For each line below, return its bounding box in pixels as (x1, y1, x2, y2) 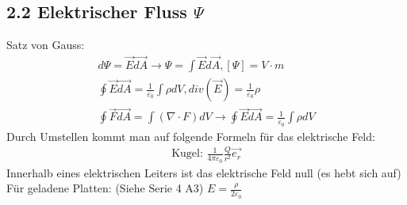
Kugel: (171, 148, 203, 160)
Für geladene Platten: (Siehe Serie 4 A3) (6, 180, 204, 196)
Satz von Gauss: (6, 36, 85, 53)
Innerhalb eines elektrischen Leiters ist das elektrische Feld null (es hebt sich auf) (6, 164, 401, 180)
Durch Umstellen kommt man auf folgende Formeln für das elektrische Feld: (6, 127, 375, 144)
